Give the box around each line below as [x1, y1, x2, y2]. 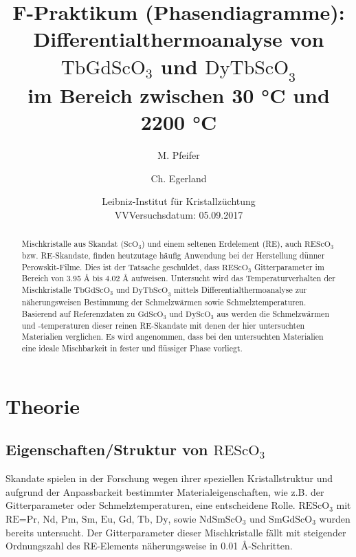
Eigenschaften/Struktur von [5, 439, 208, 460]
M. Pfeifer [157, 148, 200, 162]
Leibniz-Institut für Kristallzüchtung [102, 194, 256, 208]
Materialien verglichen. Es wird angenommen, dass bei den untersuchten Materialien [21, 331, 324, 342]
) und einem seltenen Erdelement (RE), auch [142, 238, 302, 250]
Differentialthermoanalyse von [33, 25, 324, 53]
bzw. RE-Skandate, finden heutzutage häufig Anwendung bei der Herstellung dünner [21, 250, 325, 261]
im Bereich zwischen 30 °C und [27, 81, 330, 109]
